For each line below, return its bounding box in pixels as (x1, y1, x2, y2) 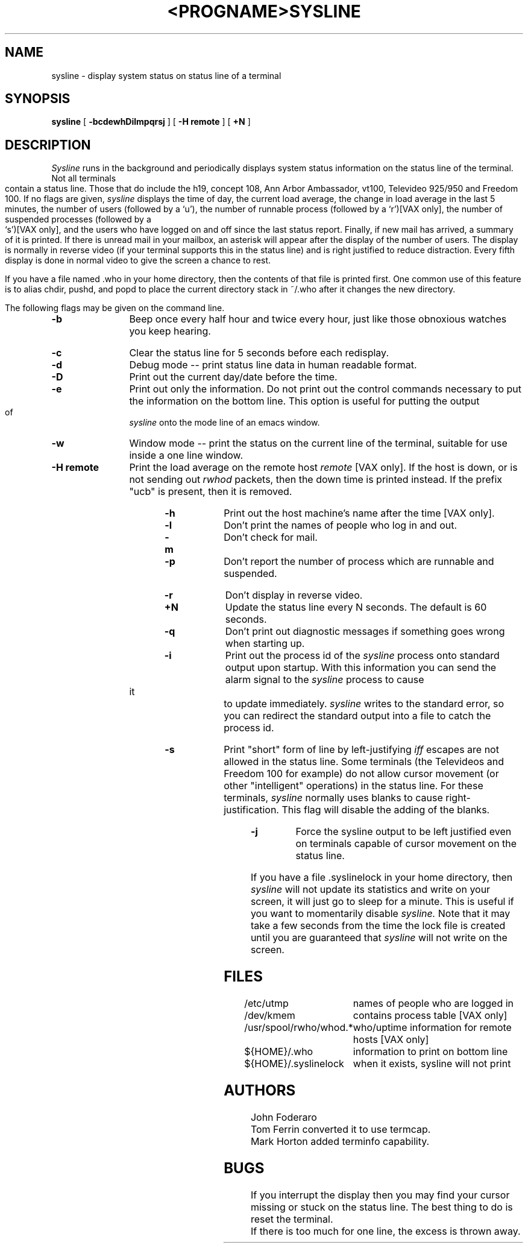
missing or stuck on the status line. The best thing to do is (250, 1200, 513, 1213)
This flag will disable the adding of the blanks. (281, 804, 490, 816)
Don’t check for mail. (224, 531, 318, 544)
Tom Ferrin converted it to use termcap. (250, 1123, 431, 1135)
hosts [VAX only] (353, 1033, 429, 1046)
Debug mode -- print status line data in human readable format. (129, 359, 417, 371)
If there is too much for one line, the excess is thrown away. (250, 1224, 521, 1237)
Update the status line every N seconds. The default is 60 (225, 601, 487, 614)
